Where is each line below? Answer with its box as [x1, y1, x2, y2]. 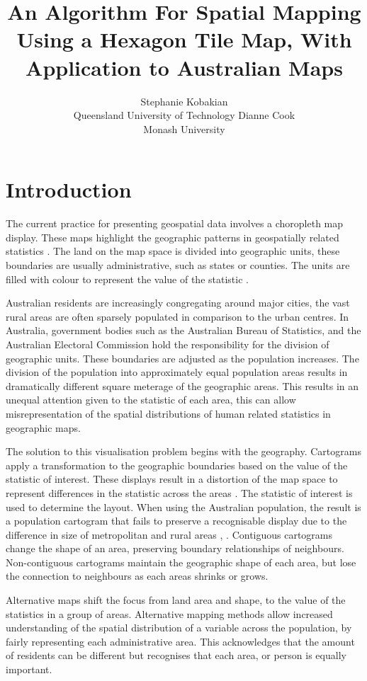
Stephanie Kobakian [140, 93, 228, 108]
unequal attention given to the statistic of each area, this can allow [6, 392, 296, 407]
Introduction [6, 175, 132, 204]
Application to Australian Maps [26, 52, 343, 81]
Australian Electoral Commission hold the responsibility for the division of [6, 336, 329, 351]
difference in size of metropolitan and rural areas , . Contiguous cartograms [6, 527, 333, 542]
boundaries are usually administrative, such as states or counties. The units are [6, 258, 350, 272]
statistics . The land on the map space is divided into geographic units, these [6, 244, 340, 258]
